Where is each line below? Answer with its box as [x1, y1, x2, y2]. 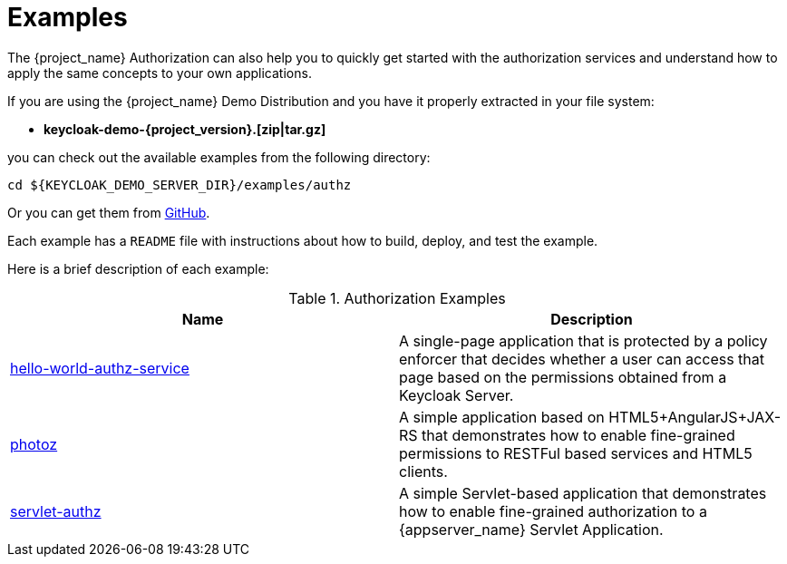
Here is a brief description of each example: [7, 260, 269, 277]
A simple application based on [399, 407, 605, 426]
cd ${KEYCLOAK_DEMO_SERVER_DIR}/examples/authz [7, 177, 352, 192]
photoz [10, 434, 58, 453]
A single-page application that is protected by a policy [399, 331, 768, 350]
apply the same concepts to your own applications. [7, 64, 312, 81]
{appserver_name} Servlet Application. [399, 520, 664, 539]
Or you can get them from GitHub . [7, 204, 210, 220]
